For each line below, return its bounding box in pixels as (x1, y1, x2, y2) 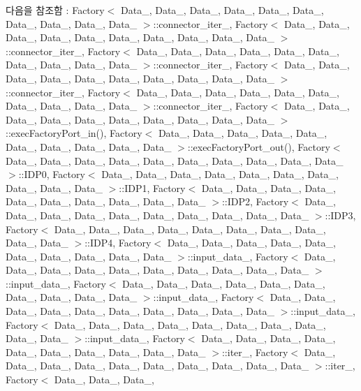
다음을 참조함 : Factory (6, 3, 105, 17)
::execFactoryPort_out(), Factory (187, 139, 330, 154)
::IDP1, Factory (119, 180, 186, 195)
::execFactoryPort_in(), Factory (6, 126, 142, 140)
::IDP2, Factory (221, 194, 289, 209)
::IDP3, (325, 207, 356, 222)
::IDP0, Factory (18, 167, 85, 182)
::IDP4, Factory (84, 235, 152, 250)
